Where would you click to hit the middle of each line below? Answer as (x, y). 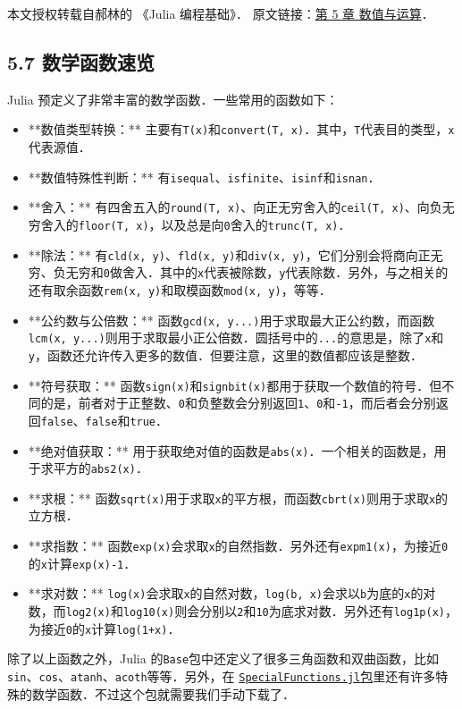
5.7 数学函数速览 (81, 61)
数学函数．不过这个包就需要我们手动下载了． (163, 693)
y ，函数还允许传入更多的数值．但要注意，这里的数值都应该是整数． (225, 354)
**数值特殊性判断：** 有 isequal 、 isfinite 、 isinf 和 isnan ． (204, 177)
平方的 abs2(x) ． (101, 468)
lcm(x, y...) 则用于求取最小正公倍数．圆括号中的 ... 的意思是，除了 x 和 (236, 338)
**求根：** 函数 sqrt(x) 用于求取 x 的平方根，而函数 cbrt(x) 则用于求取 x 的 (238, 498)
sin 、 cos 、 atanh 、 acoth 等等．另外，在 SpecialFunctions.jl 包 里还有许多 (222, 676)
